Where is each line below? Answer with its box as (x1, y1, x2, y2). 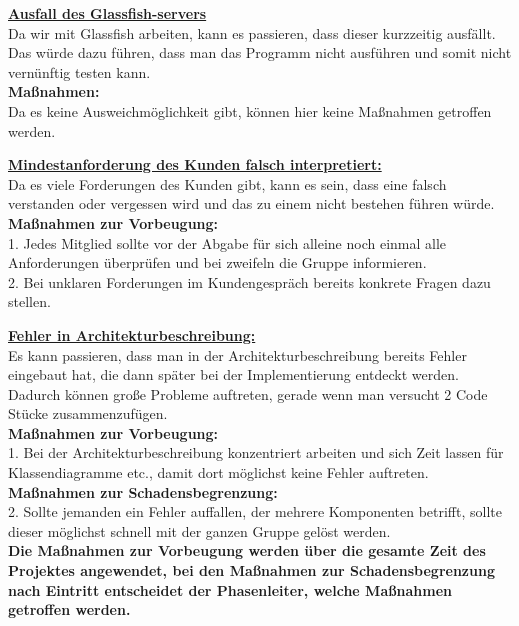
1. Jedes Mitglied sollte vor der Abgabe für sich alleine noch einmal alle (8, 232, 447, 253)
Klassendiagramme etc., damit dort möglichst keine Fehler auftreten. (8, 462, 429, 483)
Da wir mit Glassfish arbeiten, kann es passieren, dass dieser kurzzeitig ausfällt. (8, 22, 496, 43)
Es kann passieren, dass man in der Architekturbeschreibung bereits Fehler (8, 344, 467, 365)
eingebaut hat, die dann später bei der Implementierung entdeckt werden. (8, 364, 459, 385)
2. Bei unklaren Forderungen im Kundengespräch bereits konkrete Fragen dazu (8, 271, 491, 292)
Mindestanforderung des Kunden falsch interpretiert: (8, 154, 382, 175)
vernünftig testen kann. (8, 61, 151, 82)
